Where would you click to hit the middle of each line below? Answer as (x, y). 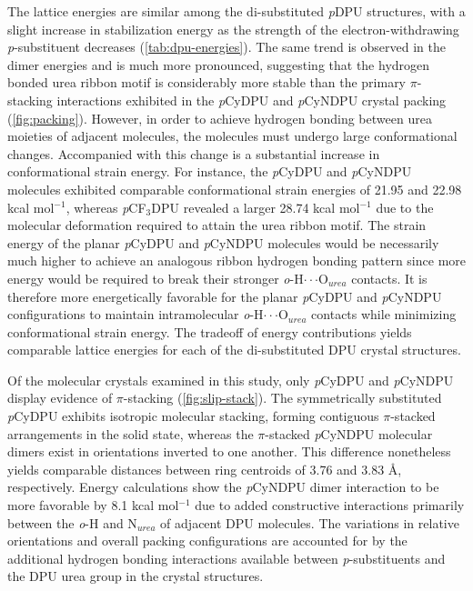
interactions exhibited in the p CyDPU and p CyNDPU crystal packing (252, 100)
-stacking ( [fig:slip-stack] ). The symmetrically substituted (282, 398)
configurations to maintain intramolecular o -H (136, 314)
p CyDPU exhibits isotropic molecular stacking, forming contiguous (193, 416)
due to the (405, 207)
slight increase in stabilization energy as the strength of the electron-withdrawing (233, 29)
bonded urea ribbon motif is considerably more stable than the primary (207, 82)
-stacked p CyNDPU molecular (349, 433)
